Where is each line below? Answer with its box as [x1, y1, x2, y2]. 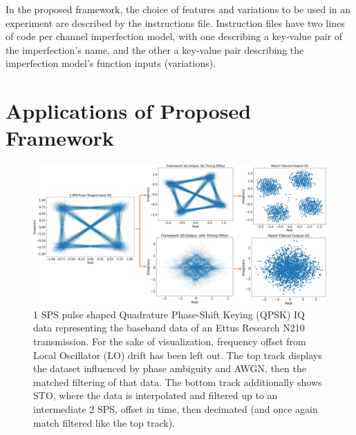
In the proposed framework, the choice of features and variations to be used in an [6, 2, 351, 16]
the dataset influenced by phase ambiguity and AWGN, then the [33, 361, 306, 376]
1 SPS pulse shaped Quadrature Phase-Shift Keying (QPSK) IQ [33, 307, 305, 321]
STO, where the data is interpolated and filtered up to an [33, 388, 278, 403]
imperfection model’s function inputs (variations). [6, 56, 216, 70]
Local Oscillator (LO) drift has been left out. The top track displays [33, 347, 322, 362]
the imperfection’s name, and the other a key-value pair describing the [6, 42, 304, 57]
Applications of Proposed [6, 97, 252, 125]
